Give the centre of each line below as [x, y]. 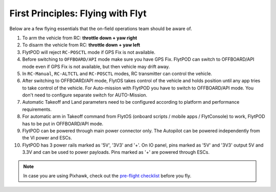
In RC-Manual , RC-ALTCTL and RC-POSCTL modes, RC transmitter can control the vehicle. [117, 74]
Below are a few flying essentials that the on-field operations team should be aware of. [101, 29]
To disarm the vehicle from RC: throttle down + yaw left [81, 45]
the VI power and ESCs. [47, 138]
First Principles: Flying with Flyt [78, 13]
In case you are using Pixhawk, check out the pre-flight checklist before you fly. [107, 176]
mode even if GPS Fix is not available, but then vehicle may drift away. [96, 66]
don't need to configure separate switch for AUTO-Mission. [85, 95]
